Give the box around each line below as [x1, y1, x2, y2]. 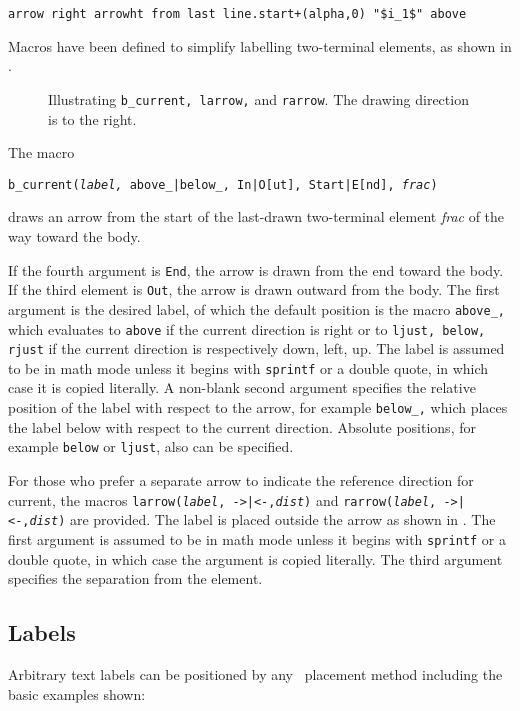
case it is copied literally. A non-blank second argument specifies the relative [8, 377, 476, 398]
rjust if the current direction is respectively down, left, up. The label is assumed [8, 338, 505, 359]
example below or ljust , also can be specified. [8, 436, 294, 457]
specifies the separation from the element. [8, 568, 263, 589]
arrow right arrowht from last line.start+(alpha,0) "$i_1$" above [8, 7, 467, 21]
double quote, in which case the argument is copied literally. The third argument [8, 548, 503, 569]
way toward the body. [8, 225, 141, 246]
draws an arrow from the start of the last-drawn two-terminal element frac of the [8, 206, 505, 227]
